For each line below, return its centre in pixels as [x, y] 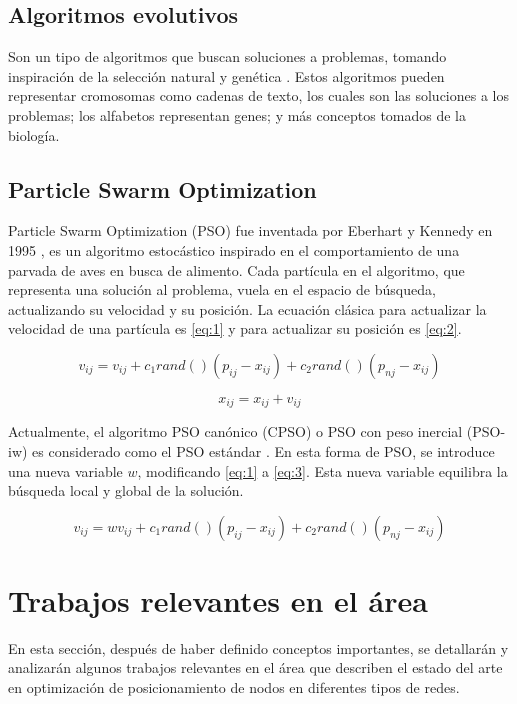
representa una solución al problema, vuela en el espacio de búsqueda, [222, 289]
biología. [34, 134]
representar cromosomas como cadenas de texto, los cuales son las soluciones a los [259, 95]
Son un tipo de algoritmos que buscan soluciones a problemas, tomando [227, 56]
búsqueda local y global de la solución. [126, 490]
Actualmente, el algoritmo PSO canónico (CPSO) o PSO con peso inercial [235, 431]
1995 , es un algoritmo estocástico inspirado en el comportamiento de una [234, 249]
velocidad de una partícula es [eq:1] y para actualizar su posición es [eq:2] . [235, 328]
